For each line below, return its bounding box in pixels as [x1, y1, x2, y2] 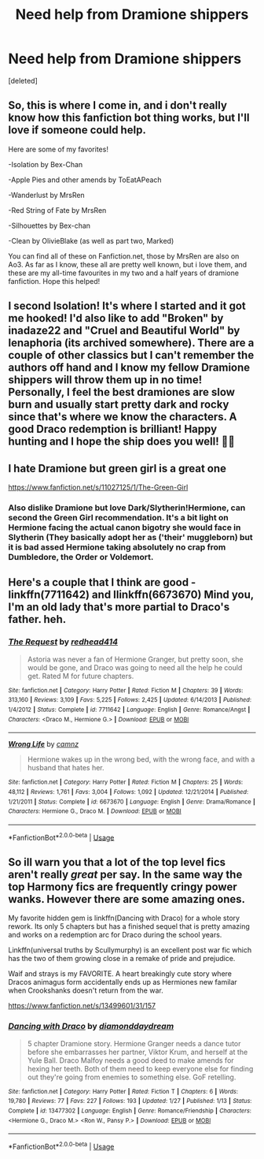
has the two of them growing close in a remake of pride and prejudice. [8, 954, 236, 963]
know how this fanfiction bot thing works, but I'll [8, 111, 250, 125]
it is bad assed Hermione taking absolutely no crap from [8, 542, 226, 553]
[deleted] [8, 76, 38, 85]
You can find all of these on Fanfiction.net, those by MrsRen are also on [8, 251, 240, 261]
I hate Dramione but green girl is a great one [8, 461, 226, 475]
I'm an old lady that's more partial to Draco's [8, 601, 230, 614]
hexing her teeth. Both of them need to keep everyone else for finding [27, 1064, 254, 1073]
